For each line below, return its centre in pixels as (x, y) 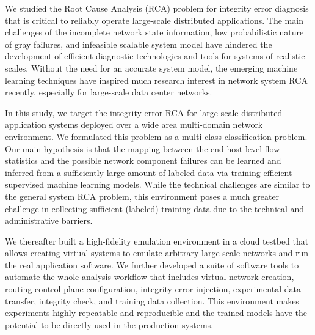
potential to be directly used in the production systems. (109, 324)
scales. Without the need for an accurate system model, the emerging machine (151, 68)
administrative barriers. (49, 220)
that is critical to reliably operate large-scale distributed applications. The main (154, 20)
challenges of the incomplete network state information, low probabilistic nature (154, 32)
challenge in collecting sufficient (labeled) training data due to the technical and (155, 208)
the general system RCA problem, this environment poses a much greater (142, 196)
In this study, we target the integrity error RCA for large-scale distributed (144, 112)
